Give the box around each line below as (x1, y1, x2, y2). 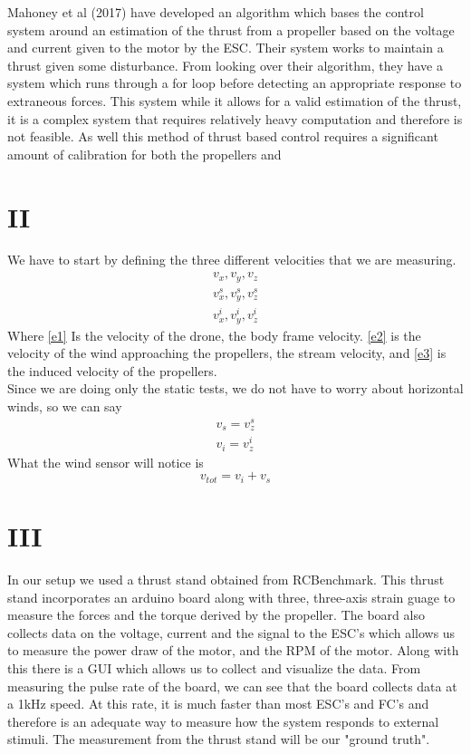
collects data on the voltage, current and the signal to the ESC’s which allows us (7, 623, 456, 642)
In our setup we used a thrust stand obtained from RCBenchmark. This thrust (7, 569, 445, 588)
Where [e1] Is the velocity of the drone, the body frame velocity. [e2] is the (7, 325, 421, 344)
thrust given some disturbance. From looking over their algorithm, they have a (7, 55, 443, 74)
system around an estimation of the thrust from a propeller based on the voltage (7, 20, 455, 39)
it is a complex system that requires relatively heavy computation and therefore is (7, 109, 463, 128)
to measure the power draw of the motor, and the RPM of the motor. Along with (7, 641, 459, 660)
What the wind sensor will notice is (7, 452, 204, 471)
